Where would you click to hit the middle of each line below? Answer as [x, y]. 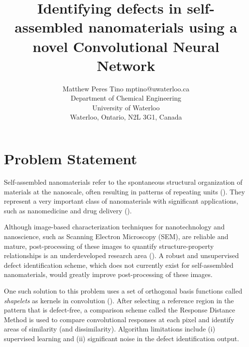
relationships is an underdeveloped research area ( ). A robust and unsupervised [122, 255]
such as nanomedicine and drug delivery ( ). [68, 210]
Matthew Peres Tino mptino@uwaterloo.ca [126, 88]
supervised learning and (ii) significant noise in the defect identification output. [122, 338]
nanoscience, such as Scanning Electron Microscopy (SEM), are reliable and [116, 236]
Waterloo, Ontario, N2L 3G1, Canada [126, 117]
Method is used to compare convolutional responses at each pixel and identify [119, 319]
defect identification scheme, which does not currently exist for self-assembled [119, 265]
